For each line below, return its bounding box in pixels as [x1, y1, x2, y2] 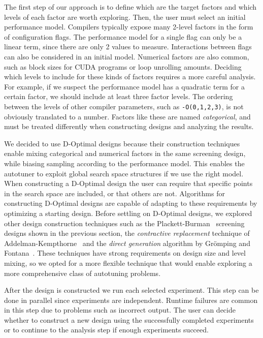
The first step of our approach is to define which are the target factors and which [4, 2, 257, 12]
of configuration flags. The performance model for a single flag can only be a [4, 31, 242, 42]
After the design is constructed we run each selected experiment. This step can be [4, 285, 259, 295]
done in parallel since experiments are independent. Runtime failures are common [4, 294, 258, 305]
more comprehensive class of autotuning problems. [4, 267, 161, 278]
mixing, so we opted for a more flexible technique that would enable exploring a [4, 257, 252, 268]
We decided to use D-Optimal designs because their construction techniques [4, 138, 240, 148]
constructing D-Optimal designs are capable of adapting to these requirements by [4, 198, 257, 208]
